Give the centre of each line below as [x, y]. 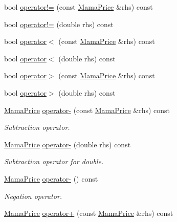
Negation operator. [33, 196]
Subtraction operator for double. [54, 161]
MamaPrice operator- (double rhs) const [68, 144]
